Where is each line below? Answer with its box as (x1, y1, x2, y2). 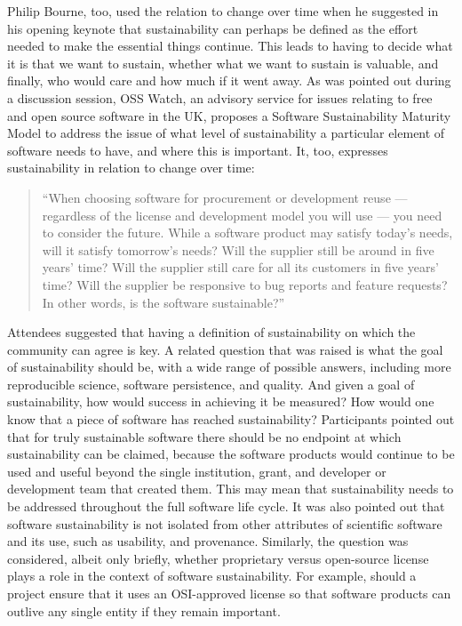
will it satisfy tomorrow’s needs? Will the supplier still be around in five (42, 240, 434, 259)
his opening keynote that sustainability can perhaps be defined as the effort (7, 19, 418, 37)
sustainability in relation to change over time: (7, 158, 255, 177)
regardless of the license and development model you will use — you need (42, 205, 442, 224)
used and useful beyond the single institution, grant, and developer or (7, 461, 386, 480)
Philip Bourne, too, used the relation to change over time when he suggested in (7, 2, 439, 20)
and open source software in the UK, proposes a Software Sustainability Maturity (7, 106, 451, 124)
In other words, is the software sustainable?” (42, 293, 285, 311)
